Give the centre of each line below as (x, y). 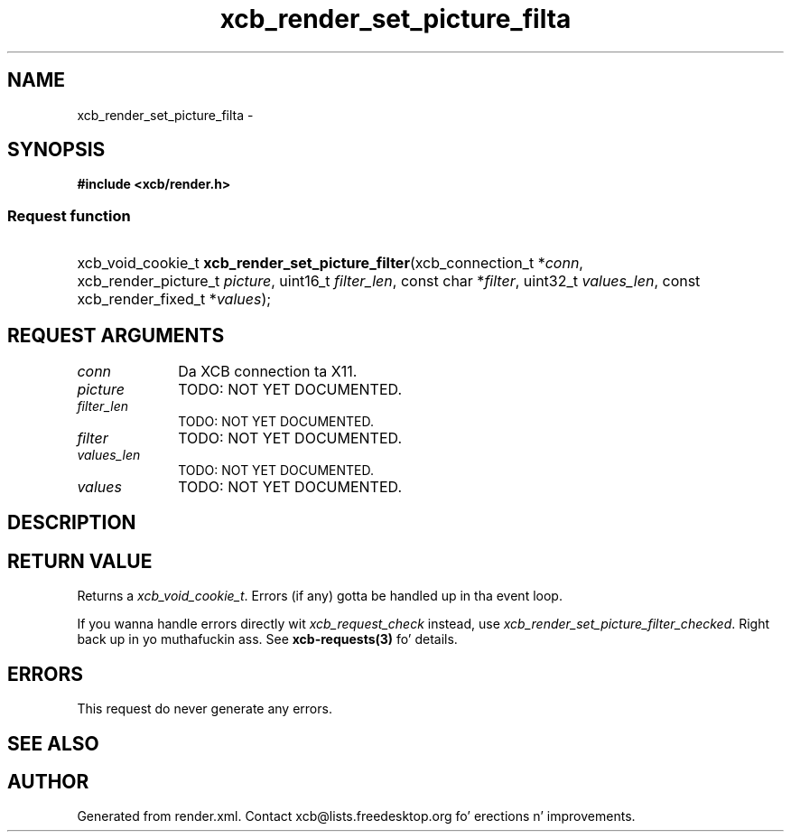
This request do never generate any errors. (205, 709)
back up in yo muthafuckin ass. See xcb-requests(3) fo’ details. (267, 639)
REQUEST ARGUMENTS (116, 335)
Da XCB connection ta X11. (268, 372)
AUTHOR (48, 781)
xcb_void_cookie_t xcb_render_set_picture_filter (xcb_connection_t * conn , (330, 263)
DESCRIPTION (72, 523)
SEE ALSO (53, 743)
